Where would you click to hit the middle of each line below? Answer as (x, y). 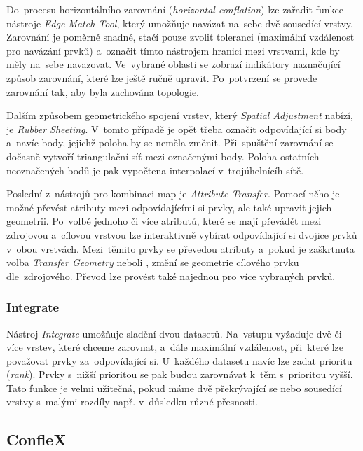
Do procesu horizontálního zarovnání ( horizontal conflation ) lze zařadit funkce (175, 9)
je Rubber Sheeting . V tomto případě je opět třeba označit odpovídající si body (177, 129)
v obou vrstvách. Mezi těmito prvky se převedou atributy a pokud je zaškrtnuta (180, 248)
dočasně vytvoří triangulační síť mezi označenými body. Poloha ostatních (163, 156)
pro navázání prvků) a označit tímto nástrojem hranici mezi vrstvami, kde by (173, 50)
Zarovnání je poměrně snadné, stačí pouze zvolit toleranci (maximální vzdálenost (180, 37)
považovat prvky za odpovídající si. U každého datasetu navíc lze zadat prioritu (179, 360)
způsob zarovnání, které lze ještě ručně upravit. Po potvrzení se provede (162, 77)
